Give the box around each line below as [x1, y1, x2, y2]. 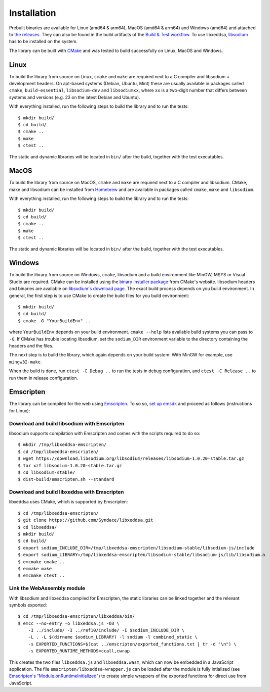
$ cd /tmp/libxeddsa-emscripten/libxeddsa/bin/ [18, 614, 135, 619]
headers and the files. [9, 343, 54, 348]
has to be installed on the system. [9, 39, 78, 45]
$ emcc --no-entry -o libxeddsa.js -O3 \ [18, 620, 119, 626]
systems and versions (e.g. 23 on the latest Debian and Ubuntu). [9, 94, 140, 100]
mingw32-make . [9, 359, 42, 365]
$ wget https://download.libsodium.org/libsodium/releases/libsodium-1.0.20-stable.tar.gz [18, 456, 244, 461]
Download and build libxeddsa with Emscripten [9, 489, 124, 495]
